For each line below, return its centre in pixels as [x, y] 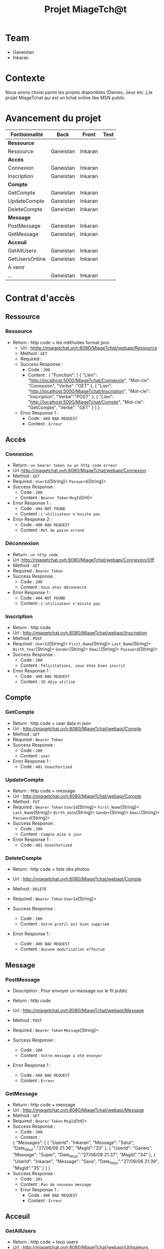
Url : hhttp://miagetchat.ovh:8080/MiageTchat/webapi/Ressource [89, 348]
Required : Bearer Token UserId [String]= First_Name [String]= [76, 807]
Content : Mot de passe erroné [52, 530]
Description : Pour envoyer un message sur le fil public [70, 990]
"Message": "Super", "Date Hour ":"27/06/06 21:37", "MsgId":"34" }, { [84, 1155]
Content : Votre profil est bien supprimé [65, 924]
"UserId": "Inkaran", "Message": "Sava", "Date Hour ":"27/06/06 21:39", [86, 1162]
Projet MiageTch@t [86, 9]
